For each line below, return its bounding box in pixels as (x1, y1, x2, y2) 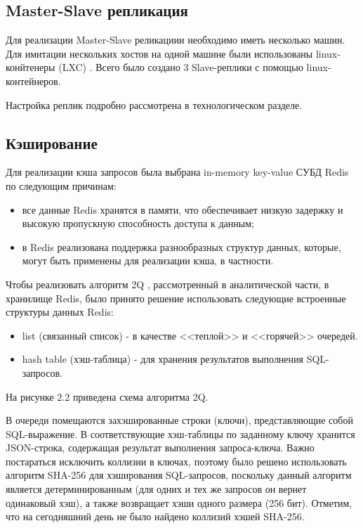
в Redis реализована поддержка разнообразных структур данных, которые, (22, 239, 341, 254)
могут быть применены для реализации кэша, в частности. (22, 253, 274, 268)
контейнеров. (6, 73, 61, 88)
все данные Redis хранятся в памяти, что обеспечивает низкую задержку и (22, 202, 343, 217)
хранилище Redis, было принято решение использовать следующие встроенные (6, 290, 346, 305)
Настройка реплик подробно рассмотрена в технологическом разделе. (6, 97, 303, 112)
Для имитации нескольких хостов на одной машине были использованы (6, 46, 313, 60)
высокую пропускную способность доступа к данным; (22, 216, 254, 231)
